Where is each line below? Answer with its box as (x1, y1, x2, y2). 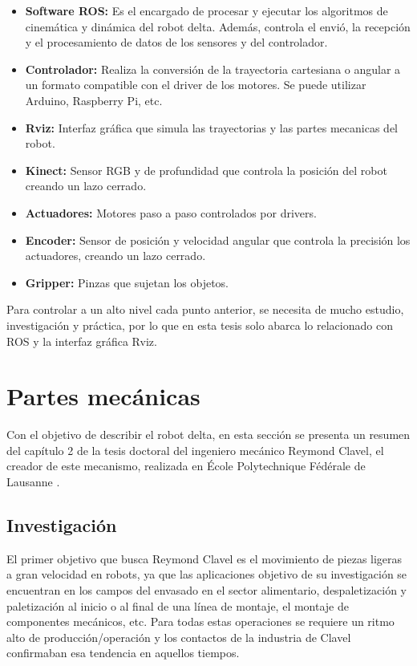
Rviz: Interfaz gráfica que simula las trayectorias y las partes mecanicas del (25, 119, 398, 136)
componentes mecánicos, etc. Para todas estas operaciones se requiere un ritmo (6, 613, 395, 630)
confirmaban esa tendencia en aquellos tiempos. (6, 644, 240, 661)
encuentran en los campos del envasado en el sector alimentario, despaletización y (6, 581, 407, 598)
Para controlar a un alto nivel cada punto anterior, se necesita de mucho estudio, (6, 301, 404, 318)
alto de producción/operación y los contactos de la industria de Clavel (6, 628, 351, 645)
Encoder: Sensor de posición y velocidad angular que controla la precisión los (25, 231, 411, 248)
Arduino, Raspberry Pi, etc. (25, 91, 163, 108)
